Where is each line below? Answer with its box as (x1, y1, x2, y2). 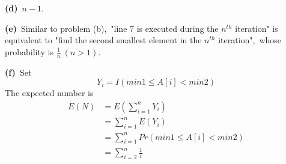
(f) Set (5, 65, 32, 78)
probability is (5, 45, 54, 58)
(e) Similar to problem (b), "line (5, 22, 127, 34)
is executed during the (136, 22, 219, 34)
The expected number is (5, 87, 94, 99)
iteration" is (235, 22, 278, 34)
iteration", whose (218, 34, 282, 46)
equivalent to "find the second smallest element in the (5, 34, 202, 46)
